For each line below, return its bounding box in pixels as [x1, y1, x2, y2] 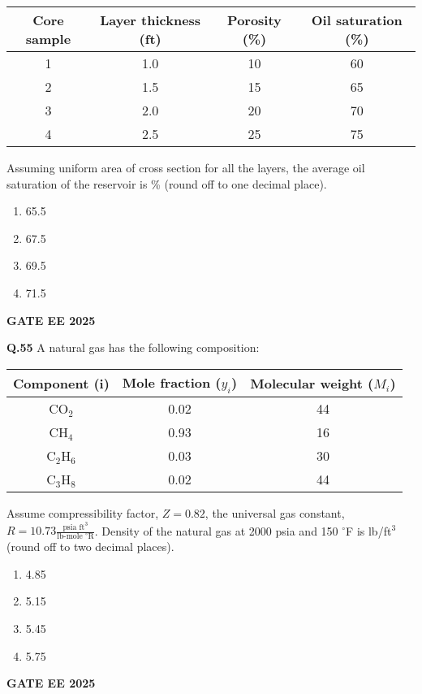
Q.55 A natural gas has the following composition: [6, 339, 260, 356]
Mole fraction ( [122, 372, 222, 392]
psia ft [62, 523, 85, 532]
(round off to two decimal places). [6, 538, 174, 555]
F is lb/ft [346, 522, 392, 539]
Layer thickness [100, 11, 201, 29]
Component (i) [13, 373, 110, 393]
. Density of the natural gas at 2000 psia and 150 [94, 522, 338, 539]
